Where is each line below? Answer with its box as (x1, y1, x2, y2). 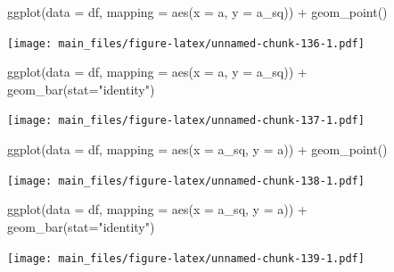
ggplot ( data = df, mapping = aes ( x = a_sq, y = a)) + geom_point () (7, 140, 388, 159)
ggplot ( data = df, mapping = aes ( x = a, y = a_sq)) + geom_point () (7, 3, 388, 21)
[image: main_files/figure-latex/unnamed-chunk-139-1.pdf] (7, 251, 365, 265)
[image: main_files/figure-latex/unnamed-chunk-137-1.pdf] (7, 114, 365, 128)
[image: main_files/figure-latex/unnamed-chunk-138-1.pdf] (7, 174, 365, 187)
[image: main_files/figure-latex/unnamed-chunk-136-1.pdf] (7, 37, 365, 50)
